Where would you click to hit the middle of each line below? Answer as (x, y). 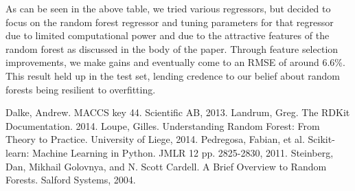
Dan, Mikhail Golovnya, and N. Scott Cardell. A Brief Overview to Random (166, 166)
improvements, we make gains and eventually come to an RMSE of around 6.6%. (175, 62)
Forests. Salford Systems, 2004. (71, 180)
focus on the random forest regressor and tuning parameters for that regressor (170, 22)
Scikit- (321, 139)
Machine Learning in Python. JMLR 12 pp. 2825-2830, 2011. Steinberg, (183, 152)
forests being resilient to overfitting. (81, 89)
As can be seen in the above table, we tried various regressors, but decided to (168, 8)
